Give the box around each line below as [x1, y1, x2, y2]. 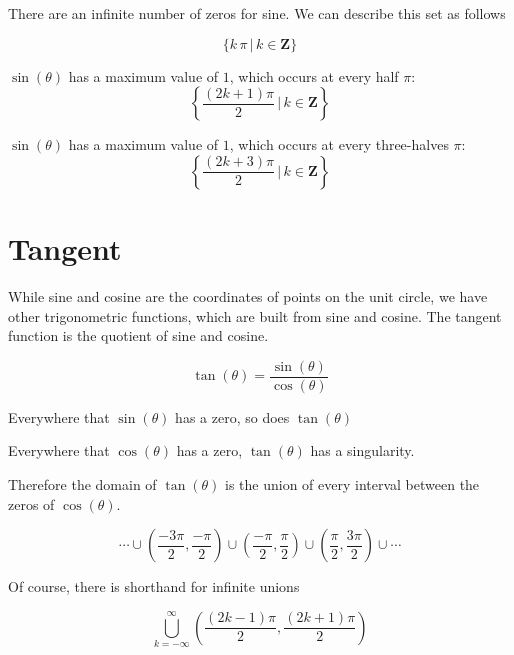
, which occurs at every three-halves [229, 134, 449, 155]
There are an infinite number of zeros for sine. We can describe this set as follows [8, 3, 506, 23]
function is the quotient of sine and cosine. [8, 325, 269, 346]
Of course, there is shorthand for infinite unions [8, 576, 300, 597]
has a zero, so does [175, 406, 290, 427]
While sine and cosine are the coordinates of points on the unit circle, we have [8, 285, 488, 306]
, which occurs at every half [229, 65, 399, 86]
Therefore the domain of [8, 473, 157, 494]
